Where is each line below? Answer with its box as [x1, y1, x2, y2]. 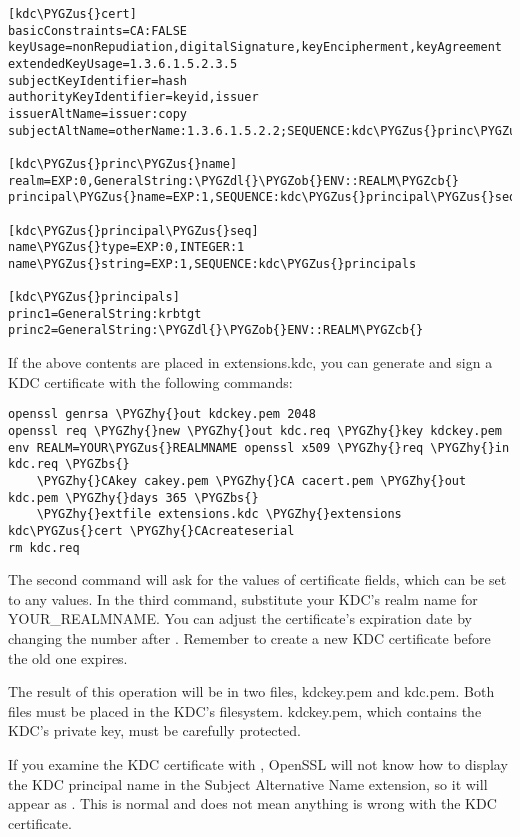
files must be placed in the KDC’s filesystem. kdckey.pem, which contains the [8, 700, 482, 721]
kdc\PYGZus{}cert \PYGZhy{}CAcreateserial [8, 523, 295, 538]
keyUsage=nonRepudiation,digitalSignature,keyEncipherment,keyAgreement [8, 40, 502, 55]
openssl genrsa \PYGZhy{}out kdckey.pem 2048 [8, 407, 316, 422]
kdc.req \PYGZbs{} [8, 457, 130, 472]
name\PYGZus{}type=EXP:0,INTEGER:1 [8, 240, 245, 255]
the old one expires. [8, 647, 128, 668]
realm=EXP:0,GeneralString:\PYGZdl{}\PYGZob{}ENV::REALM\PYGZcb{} [8, 173, 460, 188]
